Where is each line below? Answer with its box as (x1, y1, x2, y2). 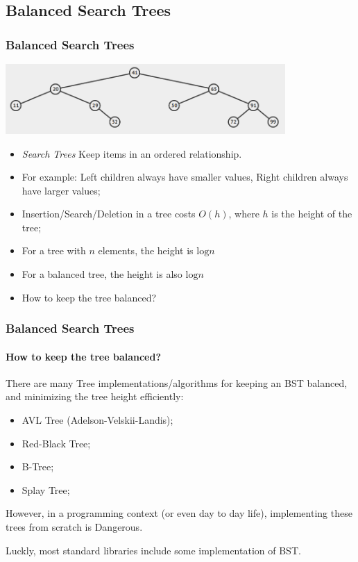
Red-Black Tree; (22, 436, 91, 450)
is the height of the (271, 206, 352, 221)
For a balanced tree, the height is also (22, 267, 182, 281)
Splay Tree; (22, 482, 70, 497)
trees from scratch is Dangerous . (6, 520, 143, 534)
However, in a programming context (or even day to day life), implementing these (6, 506, 352, 520)
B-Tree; (22, 459, 54, 474)
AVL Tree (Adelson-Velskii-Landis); (22, 413, 173, 427)
